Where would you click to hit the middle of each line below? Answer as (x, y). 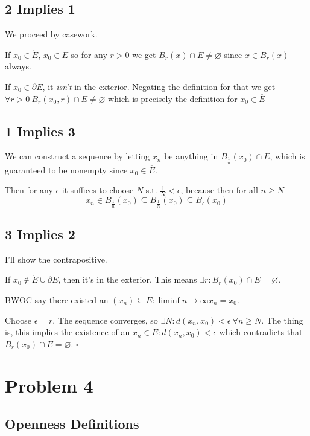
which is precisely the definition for (173, 98)
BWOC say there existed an (57, 300)
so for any (89, 54)
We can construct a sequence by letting (77, 156)
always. (18, 66)
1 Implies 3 (40, 131)
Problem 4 (49, 385)
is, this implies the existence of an (68, 332)
